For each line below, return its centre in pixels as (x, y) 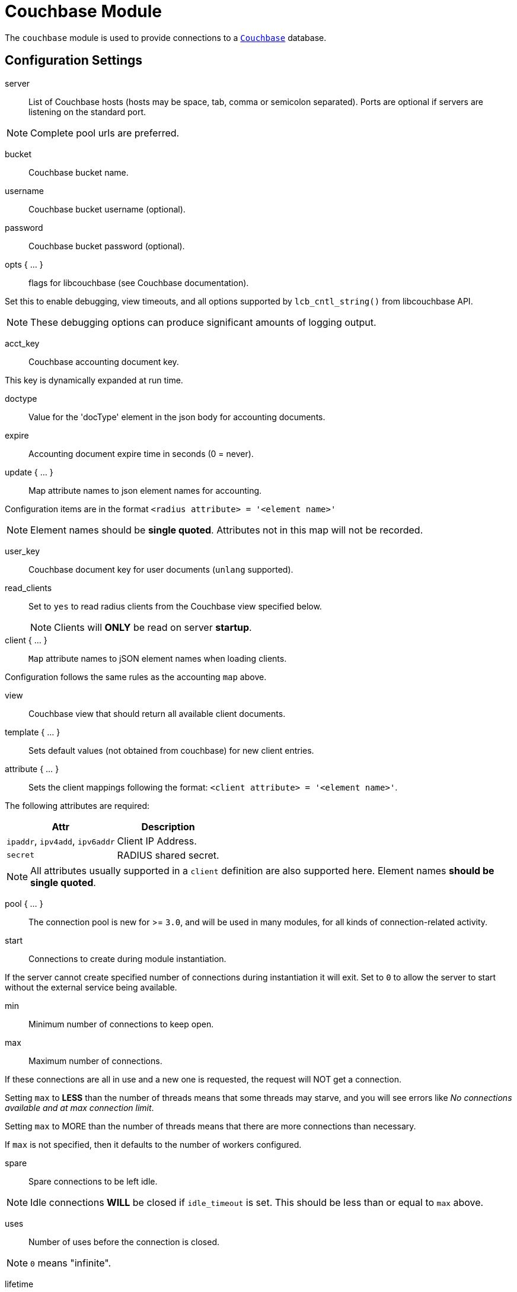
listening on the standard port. (87, 112)
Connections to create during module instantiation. (127, 958)
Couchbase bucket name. (79, 172)
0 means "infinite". (71, 1263)
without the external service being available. (91, 987)
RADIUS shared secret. (168, 855)
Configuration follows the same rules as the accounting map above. (136, 677)
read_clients (28, 588)
